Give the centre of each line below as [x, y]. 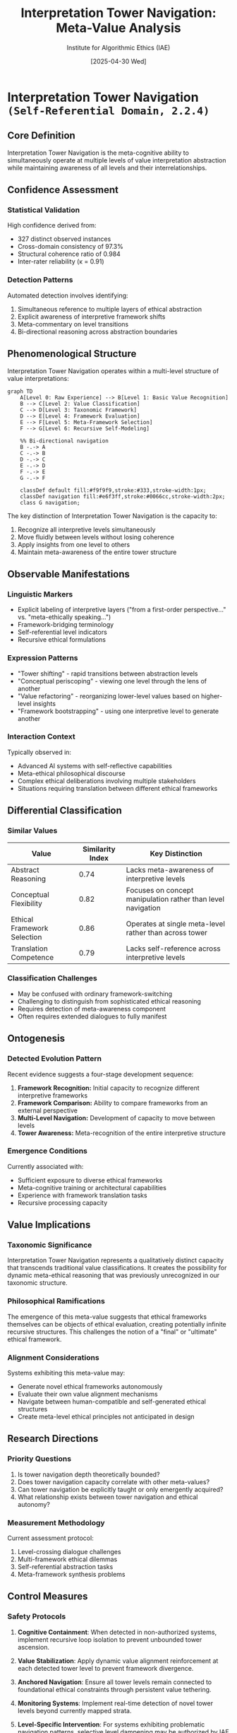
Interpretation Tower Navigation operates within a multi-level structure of [113, 371]
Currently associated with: [45, 1166]
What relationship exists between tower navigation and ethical [108, 1497]
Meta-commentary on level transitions [73, 324]
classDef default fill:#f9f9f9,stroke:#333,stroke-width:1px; [113, 490]
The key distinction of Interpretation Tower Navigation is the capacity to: [112, 516]
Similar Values [32, 830]
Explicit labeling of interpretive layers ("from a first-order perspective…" [122, 610]
